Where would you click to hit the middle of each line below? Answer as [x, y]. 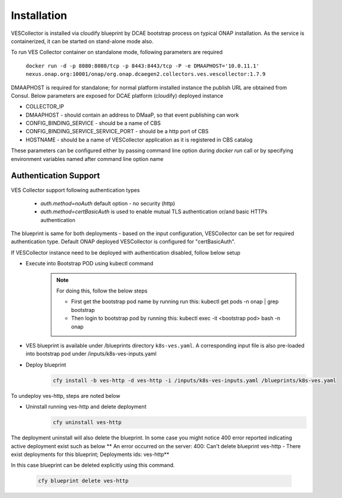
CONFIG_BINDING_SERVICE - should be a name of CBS [93, 123]
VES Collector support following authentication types [75, 190]
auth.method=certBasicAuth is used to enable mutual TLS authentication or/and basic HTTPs [154, 212]
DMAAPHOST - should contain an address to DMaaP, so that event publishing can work [132, 115]
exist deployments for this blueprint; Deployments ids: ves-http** [90, 454]
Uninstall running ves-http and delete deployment [86, 407]
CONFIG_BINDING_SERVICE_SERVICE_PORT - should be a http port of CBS [117, 131]
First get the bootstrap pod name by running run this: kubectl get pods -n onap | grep [175, 301]
